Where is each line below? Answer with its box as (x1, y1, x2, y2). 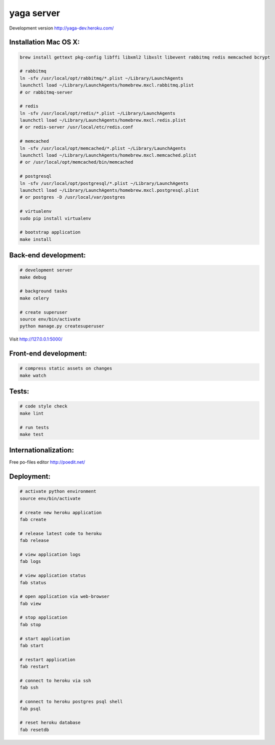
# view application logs (19, 551, 81, 557)
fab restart (19, 664, 49, 669)
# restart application (19, 656, 75, 662)
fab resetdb (19, 726, 49, 732)
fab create (19, 517, 46, 523)
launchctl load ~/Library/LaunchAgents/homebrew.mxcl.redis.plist (19, 118, 186, 123)
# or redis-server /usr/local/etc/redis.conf (19, 124, 133, 130)
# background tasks (19, 288, 67, 294)
